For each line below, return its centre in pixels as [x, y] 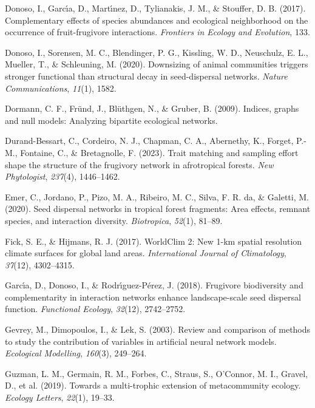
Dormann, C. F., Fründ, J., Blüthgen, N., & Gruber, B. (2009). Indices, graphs [152, 108]
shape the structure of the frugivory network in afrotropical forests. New [139, 164]
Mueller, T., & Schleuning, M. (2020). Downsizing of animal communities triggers [157, 64]
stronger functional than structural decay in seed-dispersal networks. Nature [146, 76]
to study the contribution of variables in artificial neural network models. [141, 341]
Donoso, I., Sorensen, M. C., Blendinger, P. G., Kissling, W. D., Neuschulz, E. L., [157, 52]
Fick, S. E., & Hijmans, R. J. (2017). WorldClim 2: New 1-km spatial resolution [154, 241]
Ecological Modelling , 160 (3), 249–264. [76, 353]
